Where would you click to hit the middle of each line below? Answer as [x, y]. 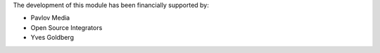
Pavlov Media [50, 18]
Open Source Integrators [66, 27]
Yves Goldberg [52, 38]
